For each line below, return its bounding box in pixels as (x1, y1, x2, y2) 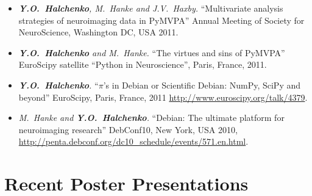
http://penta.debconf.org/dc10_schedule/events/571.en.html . (18, 135, 249, 148)
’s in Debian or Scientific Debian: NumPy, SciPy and (103, 78, 301, 91)
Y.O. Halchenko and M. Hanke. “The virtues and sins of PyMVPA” (18, 46, 285, 59)
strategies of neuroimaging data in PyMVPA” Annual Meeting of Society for (18, 13, 305, 26)
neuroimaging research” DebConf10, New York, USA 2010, (18, 123, 238, 136)
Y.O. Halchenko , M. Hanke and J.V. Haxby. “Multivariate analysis (18, 2, 283, 14)
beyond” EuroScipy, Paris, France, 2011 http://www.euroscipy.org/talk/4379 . (18, 90, 308, 103)
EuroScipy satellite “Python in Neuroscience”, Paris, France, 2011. (18, 58, 267, 71)
